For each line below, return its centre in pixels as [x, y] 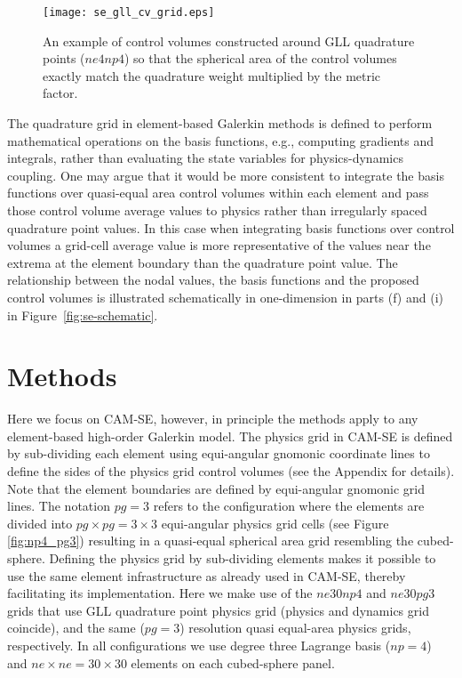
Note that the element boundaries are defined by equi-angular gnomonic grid [216, 488]
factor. [60, 93]
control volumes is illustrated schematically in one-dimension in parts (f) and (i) [225, 297]
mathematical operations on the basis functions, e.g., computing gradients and [220, 140]
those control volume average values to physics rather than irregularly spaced [217, 210]
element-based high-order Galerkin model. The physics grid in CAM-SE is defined [230, 436]
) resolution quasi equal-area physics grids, [295, 628]
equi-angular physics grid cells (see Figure [275, 523]
